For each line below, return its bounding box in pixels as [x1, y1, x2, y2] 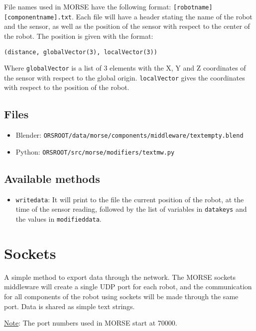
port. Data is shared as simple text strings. [4, 301, 135, 311]
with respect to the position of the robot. [4, 82, 129, 92]
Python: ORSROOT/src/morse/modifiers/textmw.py [15, 146, 175, 157]
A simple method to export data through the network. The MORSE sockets [4, 271, 236, 282]
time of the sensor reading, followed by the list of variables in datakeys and [15, 204, 247, 214]
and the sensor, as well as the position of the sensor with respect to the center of [4, 21, 250, 31]
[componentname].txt [4, 13, 72, 21]
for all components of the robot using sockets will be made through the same [4, 291, 239, 302]
